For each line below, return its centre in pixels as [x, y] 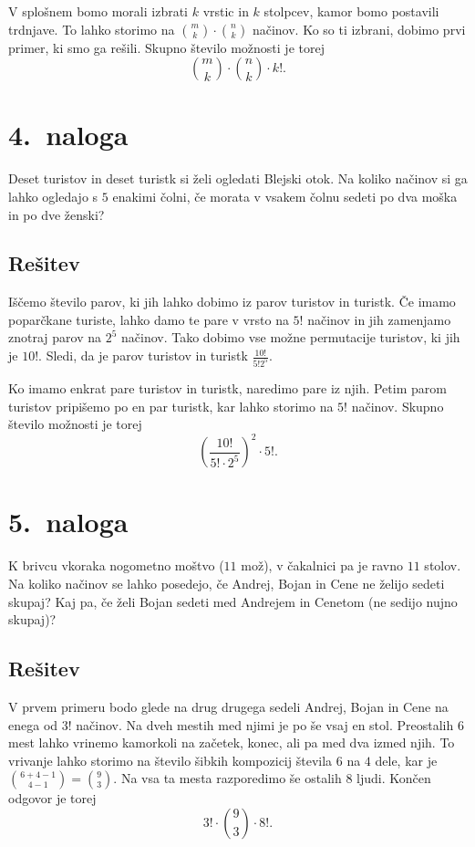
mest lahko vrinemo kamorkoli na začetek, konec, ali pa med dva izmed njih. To [232, 742]
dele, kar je [406, 760]
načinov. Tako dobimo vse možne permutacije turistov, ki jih [291, 337]
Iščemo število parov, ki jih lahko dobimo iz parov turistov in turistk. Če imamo [232, 302]
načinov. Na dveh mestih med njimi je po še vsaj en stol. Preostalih [265, 724]
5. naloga [68, 522]
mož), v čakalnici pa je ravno [322, 565]
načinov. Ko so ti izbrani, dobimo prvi [359, 29]
